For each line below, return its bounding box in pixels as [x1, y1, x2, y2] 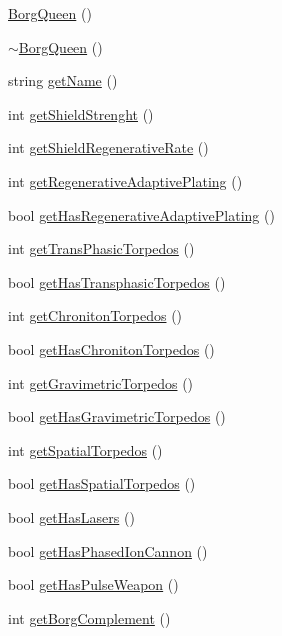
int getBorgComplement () [8, 607, 171, 628]
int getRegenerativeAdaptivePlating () [8, 170, 243, 191]
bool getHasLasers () [8, 506, 135, 527]
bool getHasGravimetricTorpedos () [8, 406, 226, 427]
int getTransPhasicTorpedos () [8, 238, 195, 259]
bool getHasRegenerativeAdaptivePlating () [8, 204, 275, 225]
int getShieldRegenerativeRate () [8, 137, 209, 158]
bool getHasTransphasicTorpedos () [8, 271, 226, 292]
